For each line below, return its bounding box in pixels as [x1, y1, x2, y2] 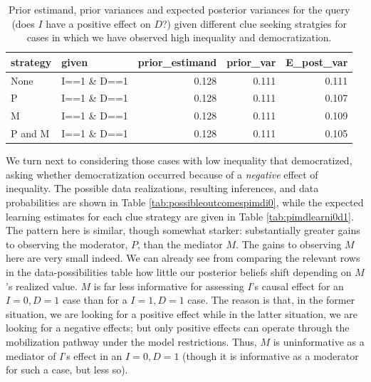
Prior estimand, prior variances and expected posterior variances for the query [9, 2, 350, 16]
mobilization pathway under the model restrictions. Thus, [6, 334, 257, 349]
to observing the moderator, [6, 236, 128, 251]
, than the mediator [137, 236, 223, 251]
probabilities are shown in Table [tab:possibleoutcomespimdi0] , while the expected [6, 195, 364, 210]
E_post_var [286, 54, 348, 69]
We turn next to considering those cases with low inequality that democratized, [6, 153, 352, 168]
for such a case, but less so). [6, 362, 128, 377]
